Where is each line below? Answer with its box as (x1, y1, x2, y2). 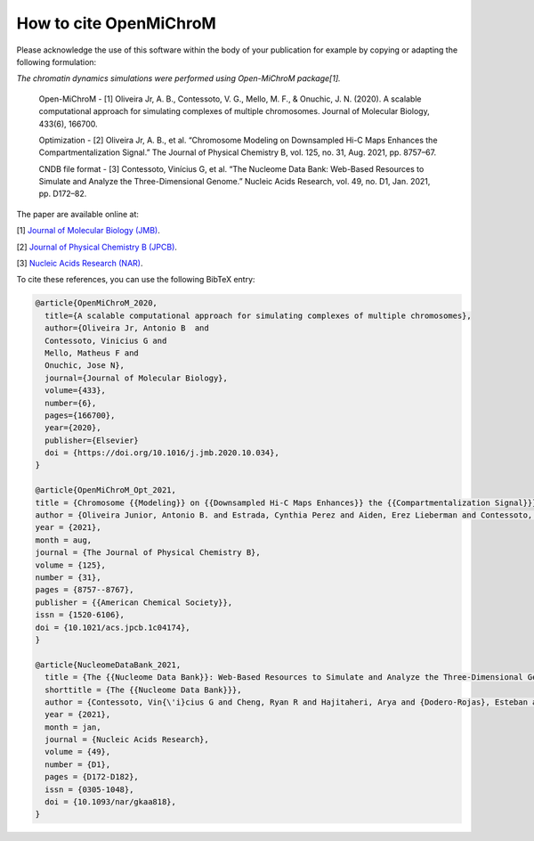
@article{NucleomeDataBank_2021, (35, 659, 182, 670)
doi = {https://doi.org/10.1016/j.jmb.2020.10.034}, (44, 448, 279, 458)
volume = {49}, (44, 747, 111, 757)
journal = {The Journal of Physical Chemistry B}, (35, 548, 262, 558)
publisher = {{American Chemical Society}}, (35, 597, 233, 608)
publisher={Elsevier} (44, 435, 140, 445)
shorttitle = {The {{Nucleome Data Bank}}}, (44, 684, 242, 695)
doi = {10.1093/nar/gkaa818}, (44, 797, 177, 807)
